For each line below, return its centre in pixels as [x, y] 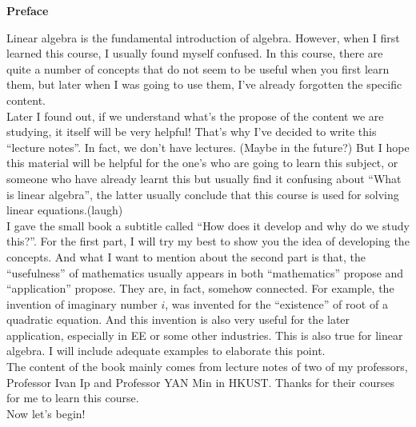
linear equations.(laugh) [65, 210]
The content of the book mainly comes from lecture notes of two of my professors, [207, 367]
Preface [28, 10]
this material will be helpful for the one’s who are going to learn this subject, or [202, 163]
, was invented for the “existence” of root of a [276, 303]
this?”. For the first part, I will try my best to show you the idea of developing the [208, 241]
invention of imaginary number [82, 303]
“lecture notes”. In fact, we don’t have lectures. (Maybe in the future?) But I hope [208, 147]
